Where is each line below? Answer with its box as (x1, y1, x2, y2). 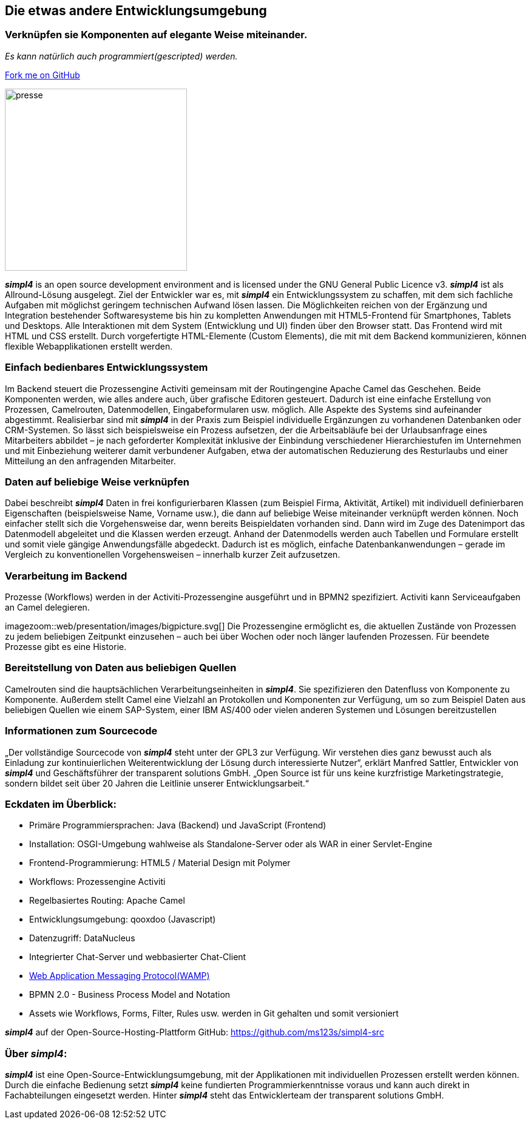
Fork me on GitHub (5, 69, 80, 80)
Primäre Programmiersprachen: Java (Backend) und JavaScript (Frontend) (29, 820, 326, 831)
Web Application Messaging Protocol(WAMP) (29, 970, 210, 981)
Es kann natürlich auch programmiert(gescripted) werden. (5, 50, 238, 61)
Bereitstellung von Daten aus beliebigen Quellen (5, 662, 237, 674)
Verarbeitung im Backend (5, 569, 127, 582)
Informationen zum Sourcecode (5, 725, 158, 737)
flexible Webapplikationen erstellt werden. (5, 340, 173, 351)
